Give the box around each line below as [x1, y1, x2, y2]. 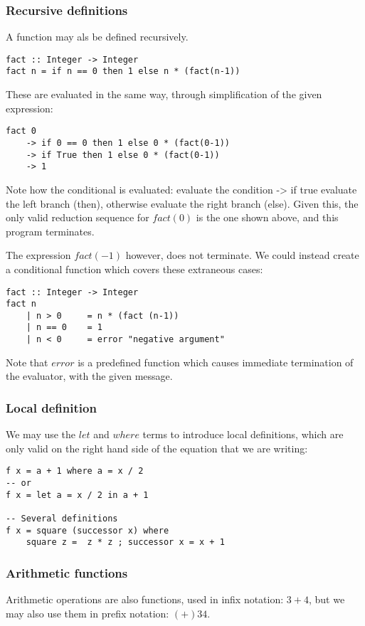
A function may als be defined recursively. [6, 29, 189, 44]
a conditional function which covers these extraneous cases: [6, 261, 263, 276]
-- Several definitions [6, 514, 118, 524]
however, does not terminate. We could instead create [125, 248, 359, 262]
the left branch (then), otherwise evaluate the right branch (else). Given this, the [6, 196, 359, 211]
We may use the [6, 427, 76, 442]
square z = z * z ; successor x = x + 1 [26, 537, 225, 548]
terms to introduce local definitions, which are [142, 427, 344, 442]
